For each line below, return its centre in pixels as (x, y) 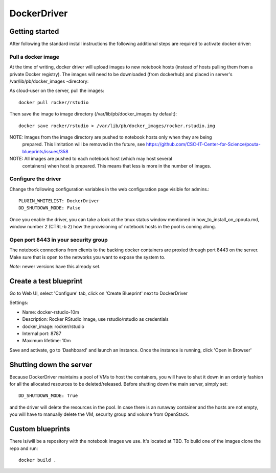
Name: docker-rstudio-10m (51, 312)
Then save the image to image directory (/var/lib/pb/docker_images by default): (93, 114)
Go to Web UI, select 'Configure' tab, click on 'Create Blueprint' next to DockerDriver (99, 293)
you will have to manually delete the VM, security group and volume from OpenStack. (99, 414)
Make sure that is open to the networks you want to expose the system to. (87, 257)
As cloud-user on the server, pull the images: (57, 91)
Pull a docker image (34, 57)
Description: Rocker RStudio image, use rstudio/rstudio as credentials (95, 319)
